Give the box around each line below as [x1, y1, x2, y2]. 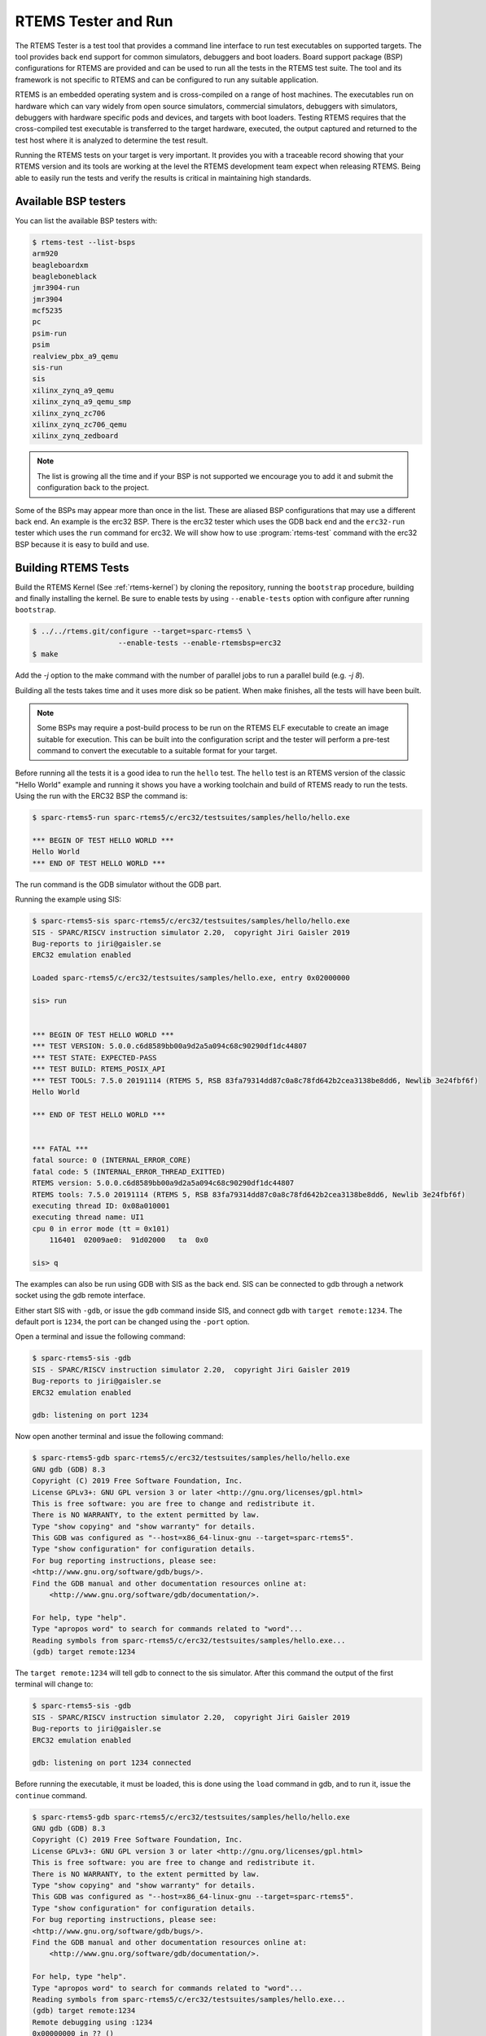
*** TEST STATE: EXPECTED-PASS [32, 1053, 158, 1062]
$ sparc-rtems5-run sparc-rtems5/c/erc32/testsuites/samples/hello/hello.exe [32, 813, 350, 823]
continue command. [15, 1790, 88, 1800]
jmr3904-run [32, 283, 81, 292]
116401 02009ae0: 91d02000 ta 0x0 [49, 1235, 209, 1245]
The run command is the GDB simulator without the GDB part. [15, 880, 221, 889]
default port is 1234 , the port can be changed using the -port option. [15, 1317, 250, 1327]
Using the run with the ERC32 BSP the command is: [15, 791, 188, 801]
